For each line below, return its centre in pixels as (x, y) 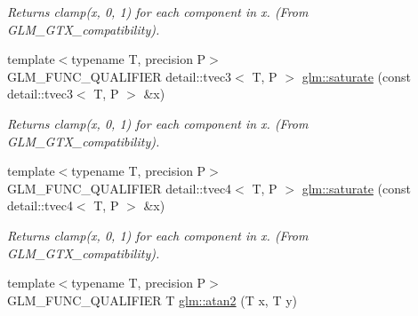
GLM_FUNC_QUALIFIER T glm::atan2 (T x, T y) (153, 300)
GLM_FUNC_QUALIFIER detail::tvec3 (120, 76)
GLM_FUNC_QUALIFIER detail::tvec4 (120, 188)
